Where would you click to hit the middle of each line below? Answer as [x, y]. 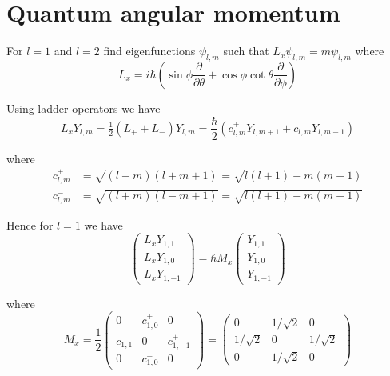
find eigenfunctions [149, 51]
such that [246, 51]
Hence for [30, 224]
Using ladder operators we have [84, 108]
